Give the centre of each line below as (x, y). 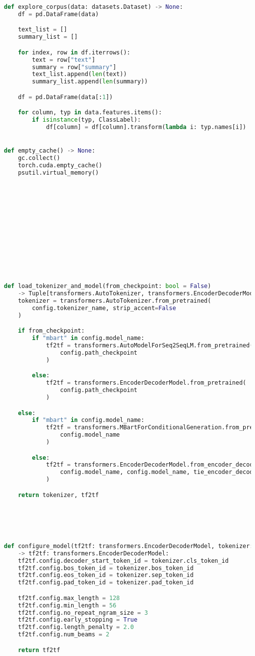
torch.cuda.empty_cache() (60, 166)
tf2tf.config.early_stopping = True (78, 620)
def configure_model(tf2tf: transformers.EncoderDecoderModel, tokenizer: (129, 546)
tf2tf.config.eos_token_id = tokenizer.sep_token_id (106, 575)
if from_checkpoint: (51, 331)
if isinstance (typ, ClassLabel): (87, 120)
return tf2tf (39, 650)
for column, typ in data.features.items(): (90, 113)
